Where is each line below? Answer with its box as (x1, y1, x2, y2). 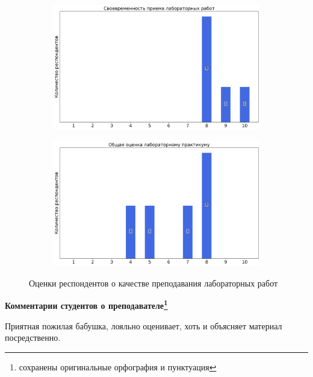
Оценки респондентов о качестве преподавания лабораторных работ (29, 276, 278, 289)
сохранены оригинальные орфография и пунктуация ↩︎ (19, 360, 217, 373)
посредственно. (5, 331, 61, 344)
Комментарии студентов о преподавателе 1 (5, 297, 168, 311)
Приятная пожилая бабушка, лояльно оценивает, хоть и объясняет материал (5, 319, 282, 332)
